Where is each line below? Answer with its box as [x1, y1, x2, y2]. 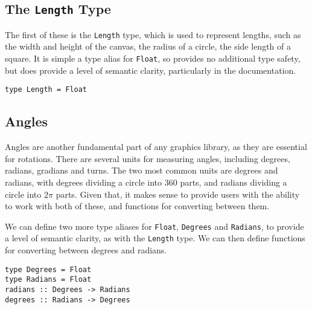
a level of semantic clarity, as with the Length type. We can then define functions [5, 232, 305, 244]
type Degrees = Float [5, 265, 92, 274]
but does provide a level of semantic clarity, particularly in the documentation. [5, 63, 296, 76]
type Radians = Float [5, 275, 92, 284]
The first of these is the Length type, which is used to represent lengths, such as [5, 28, 301, 41]
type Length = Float [5, 85, 88, 94]
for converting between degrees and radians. [5, 244, 167, 256]
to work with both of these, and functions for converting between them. [5, 200, 270, 212]
